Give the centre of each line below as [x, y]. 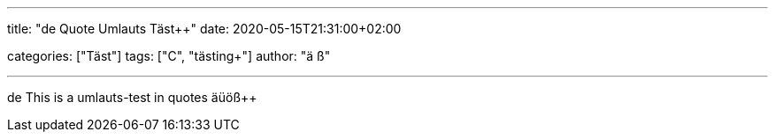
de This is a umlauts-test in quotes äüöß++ [132, 97]
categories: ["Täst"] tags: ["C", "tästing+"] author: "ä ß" [169, 56]
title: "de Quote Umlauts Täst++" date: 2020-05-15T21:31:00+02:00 [204, 29]
